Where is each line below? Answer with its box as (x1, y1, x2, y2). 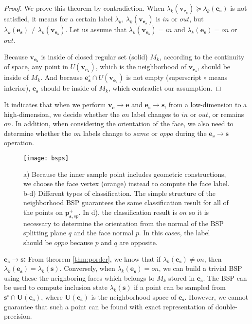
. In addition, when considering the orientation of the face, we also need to (11, 118, 234, 129)
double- (215, 301, 237, 311)
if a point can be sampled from (134, 282, 226, 292)
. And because (40, 72, 83, 82)
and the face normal (73, 228, 134, 238)
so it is (189, 207, 209, 217)
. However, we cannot (184, 292, 249, 302)
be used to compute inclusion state (4, 282, 108, 292)
